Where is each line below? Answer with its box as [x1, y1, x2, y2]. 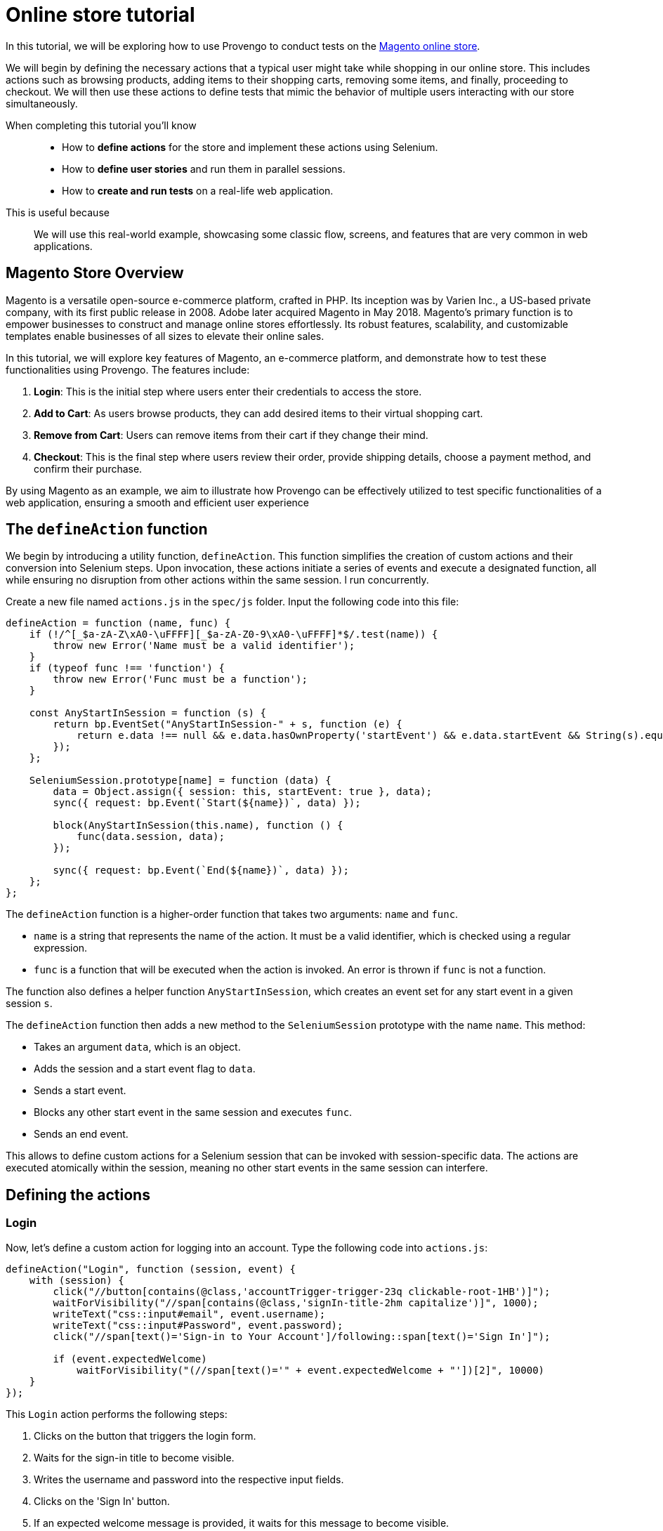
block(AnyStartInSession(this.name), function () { [53, 820, 343, 832]
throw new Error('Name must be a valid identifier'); [53, 640, 355, 652]
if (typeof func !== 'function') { [29, 662, 225, 674]
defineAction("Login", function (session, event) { [6, 1263, 296, 1275]
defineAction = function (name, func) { [6, 617, 231, 629]
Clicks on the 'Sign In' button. [34, 1494, 170, 1507]
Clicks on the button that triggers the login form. [34, 1429, 256, 1442]
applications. [34, 239, 93, 252]
